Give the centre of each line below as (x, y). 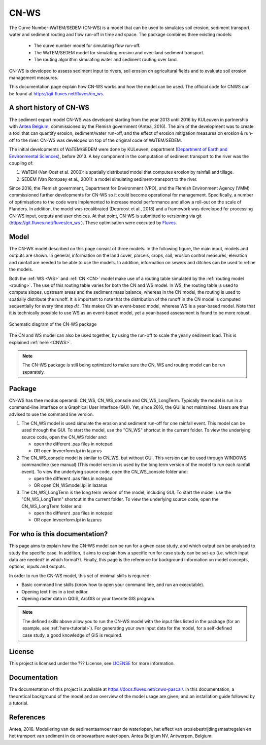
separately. (34, 372)
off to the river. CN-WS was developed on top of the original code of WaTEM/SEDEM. (96, 140)
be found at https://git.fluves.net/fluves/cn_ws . (57, 93)
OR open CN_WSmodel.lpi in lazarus (71, 485)
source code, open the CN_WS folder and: (64, 437)
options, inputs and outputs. (37, 567)
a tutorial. (19, 703)
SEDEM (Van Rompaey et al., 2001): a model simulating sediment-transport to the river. (110, 179)
